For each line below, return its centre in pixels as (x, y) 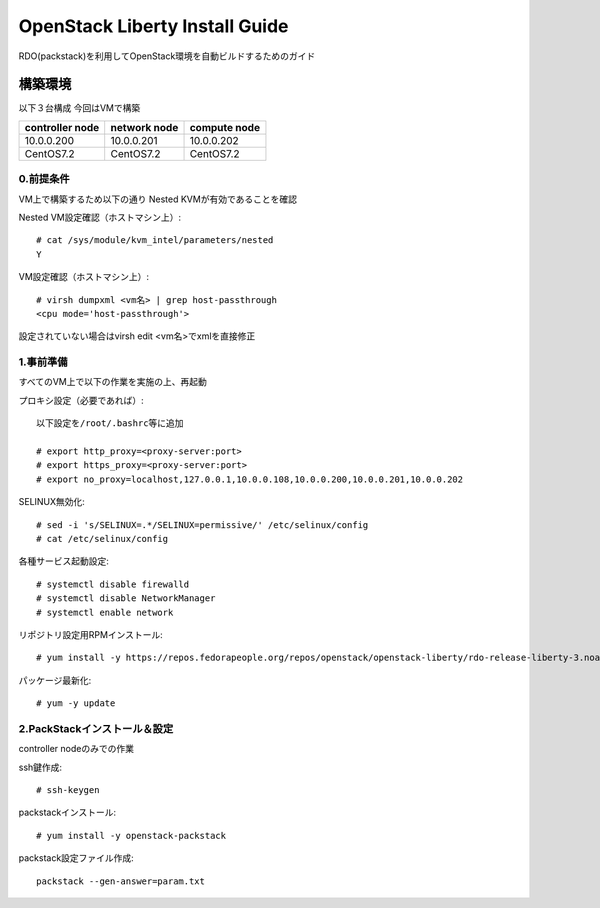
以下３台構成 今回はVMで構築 (79, 108)
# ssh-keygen (68, 790)
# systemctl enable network (105, 612)
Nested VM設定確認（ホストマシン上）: (100, 217)
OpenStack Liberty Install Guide (153, 26)
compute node (224, 127)
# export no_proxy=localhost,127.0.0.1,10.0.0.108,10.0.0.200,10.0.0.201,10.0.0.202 (250, 479)
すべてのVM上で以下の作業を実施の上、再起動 (112, 382)
